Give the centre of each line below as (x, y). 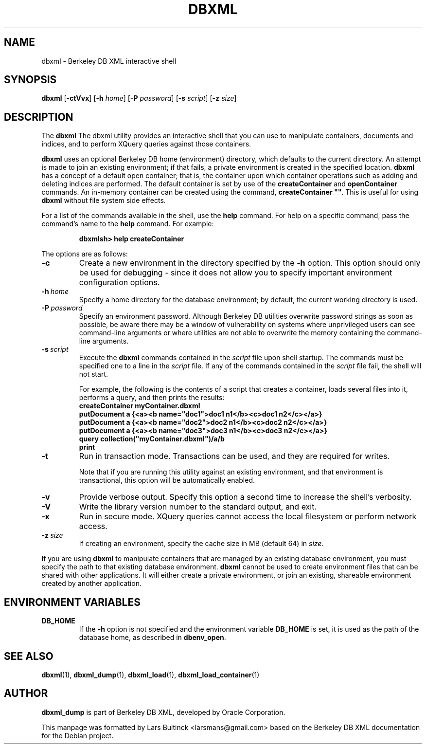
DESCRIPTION (39, 117)
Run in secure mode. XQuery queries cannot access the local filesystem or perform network (248, 517)
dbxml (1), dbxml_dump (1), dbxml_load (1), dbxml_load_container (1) (151, 675)
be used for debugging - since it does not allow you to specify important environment (236, 273)
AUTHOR (26, 693)
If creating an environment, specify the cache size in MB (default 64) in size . (201, 544)
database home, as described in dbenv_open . (152, 638)
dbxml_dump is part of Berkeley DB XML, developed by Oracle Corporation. (163, 712)
